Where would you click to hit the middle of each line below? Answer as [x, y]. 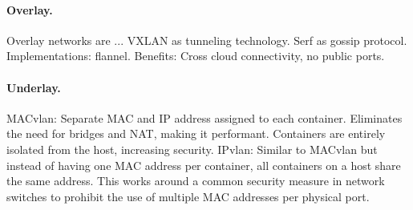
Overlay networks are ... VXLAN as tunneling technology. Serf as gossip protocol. [207, 40]
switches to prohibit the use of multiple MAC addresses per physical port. [188, 196]
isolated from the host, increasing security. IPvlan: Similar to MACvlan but [192, 149]
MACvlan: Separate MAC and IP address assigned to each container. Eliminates [204, 117]
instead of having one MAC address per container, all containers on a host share [204, 165]
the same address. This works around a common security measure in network [196, 181]
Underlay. [34, 87]
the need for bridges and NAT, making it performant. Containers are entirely [196, 133]
